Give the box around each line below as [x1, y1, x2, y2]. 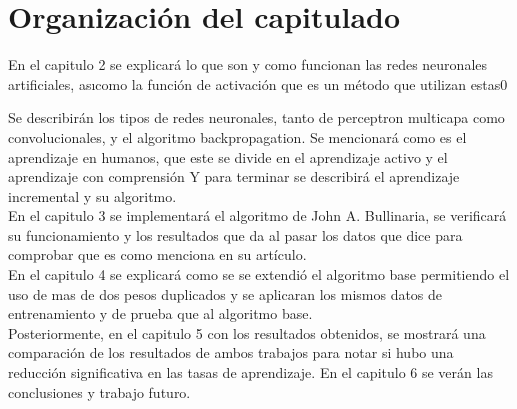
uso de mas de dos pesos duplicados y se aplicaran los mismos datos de [8, 283, 443, 304]
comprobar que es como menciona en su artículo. [8, 244, 307, 265]
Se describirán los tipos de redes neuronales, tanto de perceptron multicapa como [8, 107, 505, 128]
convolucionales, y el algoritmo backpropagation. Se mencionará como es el [8, 126, 467, 147]
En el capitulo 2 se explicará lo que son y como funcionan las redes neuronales [8, 54, 488, 75]
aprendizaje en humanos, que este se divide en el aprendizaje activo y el [8, 146, 448, 167]
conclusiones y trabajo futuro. [8, 381, 191, 402]
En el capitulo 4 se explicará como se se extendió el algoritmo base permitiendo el [8, 264, 510, 285]
